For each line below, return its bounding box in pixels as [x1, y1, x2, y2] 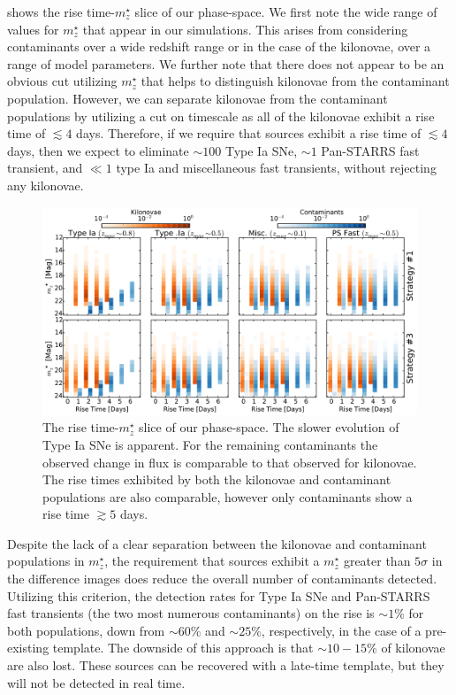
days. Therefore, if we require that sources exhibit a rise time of [76, 124, 422, 143]
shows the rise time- [7, 3, 115, 20]
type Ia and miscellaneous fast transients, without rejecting [116, 158, 437, 177]
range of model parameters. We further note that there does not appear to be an [7, 54, 445, 73]
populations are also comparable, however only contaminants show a [42, 487, 413, 506]
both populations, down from [7, 621, 165, 639]
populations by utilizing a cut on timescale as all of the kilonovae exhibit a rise [7, 106, 435, 125]
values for [7, 19, 59, 38]
